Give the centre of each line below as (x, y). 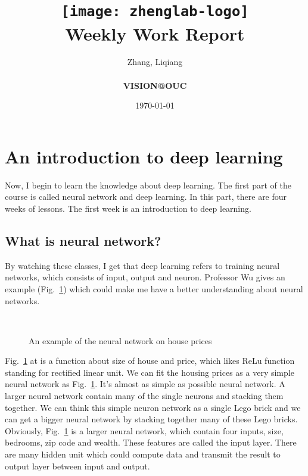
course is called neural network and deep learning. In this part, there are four (146, 197)
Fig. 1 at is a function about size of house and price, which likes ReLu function (150, 361)
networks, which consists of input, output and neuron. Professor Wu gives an (145, 277)
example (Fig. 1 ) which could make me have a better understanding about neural (154, 288)
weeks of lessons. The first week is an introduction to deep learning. (128, 208)
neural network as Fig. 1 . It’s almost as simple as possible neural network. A (145, 384)
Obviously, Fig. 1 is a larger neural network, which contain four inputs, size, (144, 430)
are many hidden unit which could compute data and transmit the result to (143, 454)
